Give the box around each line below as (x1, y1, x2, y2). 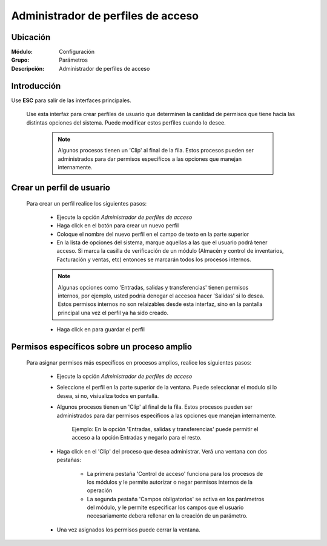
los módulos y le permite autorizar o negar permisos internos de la (87, 478, 253, 486)
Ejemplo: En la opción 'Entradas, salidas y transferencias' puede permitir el (71, 425, 259, 432)
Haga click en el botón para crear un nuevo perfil (56, 222, 179, 229)
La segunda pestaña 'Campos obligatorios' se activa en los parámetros (87, 495, 265, 502)
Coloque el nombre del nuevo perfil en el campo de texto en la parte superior (56, 230, 249, 238)
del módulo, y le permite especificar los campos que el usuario (87, 504, 244, 511)
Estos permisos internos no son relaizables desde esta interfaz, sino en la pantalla (58, 301, 263, 308)
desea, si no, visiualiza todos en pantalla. (56, 392, 159, 399)
